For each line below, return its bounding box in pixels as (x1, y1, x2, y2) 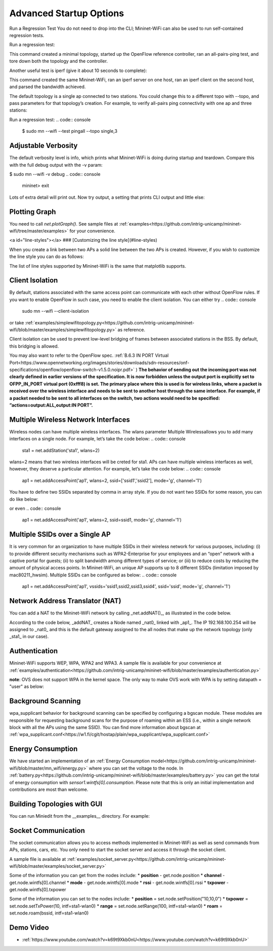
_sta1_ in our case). (9, 634, 49, 640)
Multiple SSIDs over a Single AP (9, 530, 111, 539)
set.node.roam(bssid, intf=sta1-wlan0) (9, 910, 89, 916)
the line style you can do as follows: (9, 253, 84, 260)
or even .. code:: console (9, 505, 61, 511)
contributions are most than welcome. (9, 786, 88, 792)
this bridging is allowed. (9, 343, 59, 349)
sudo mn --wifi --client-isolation (22, 308, 89, 314)
